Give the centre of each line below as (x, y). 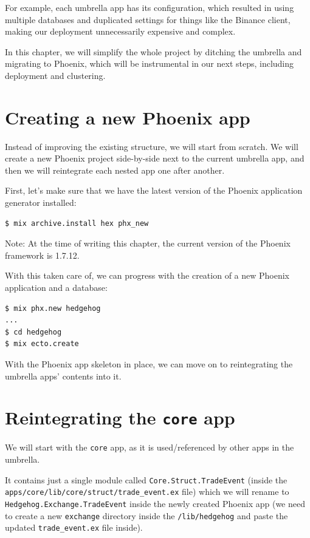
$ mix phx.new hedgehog (53, 308)
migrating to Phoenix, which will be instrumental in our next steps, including (150, 63)
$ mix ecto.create (42, 344)
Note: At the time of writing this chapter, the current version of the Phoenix (148, 243)
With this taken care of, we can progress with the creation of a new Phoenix (147, 275)
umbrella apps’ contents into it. (63, 376)
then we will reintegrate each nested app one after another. (115, 170)
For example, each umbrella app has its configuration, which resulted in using (150, 7)
